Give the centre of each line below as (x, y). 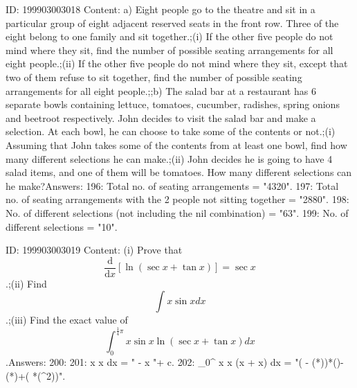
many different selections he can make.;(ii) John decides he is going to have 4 (169, 158)
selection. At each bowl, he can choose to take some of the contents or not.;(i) (171, 131)
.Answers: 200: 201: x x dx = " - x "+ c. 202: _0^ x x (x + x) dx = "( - (157, 362)
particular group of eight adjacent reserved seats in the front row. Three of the (172, 23)
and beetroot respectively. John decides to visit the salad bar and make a (161, 117)
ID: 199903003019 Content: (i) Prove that (94, 250)
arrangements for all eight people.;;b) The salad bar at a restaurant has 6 (161, 90)
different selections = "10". (62, 226)
